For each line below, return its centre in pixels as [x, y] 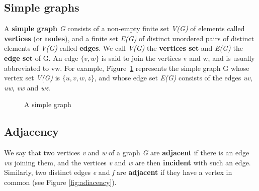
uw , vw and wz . [27, 87]
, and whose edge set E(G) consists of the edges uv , [173, 78]
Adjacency [31, 131]
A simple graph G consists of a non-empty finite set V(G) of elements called [124, 28]
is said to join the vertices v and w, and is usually [178, 58]
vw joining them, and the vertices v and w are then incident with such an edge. [127, 162]
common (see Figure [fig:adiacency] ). [60, 182]
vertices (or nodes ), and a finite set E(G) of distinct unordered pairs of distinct [129, 38]
